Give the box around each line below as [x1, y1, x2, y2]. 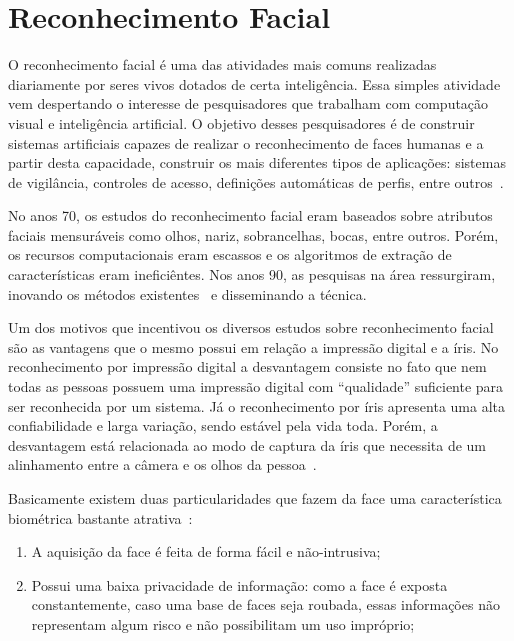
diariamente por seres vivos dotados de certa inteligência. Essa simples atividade [8, 73, 501, 94]
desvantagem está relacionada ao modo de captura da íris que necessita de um [8, 434, 487, 455]
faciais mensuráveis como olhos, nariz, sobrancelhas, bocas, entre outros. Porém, [8, 224, 499, 245]
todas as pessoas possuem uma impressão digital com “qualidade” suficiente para [8, 376, 504, 397]
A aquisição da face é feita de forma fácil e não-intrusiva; [31, 541, 381, 562]
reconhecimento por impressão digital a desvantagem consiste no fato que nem [8, 356, 487, 377]
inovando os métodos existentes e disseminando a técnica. [8, 283, 367, 304]
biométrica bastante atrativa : [8, 507, 193, 528]
